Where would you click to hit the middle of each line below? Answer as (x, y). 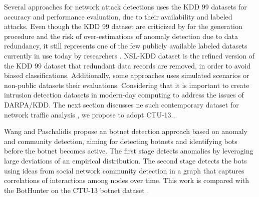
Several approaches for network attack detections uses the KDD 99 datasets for (125, 6)
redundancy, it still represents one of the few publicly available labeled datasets (126, 46)
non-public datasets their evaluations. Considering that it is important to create (127, 85)
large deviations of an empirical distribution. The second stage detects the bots (125, 160)
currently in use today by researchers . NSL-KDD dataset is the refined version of (129, 55)
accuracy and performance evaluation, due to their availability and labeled (118, 16)
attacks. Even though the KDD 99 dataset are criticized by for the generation (123, 26)
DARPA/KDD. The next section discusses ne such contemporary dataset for (121, 104)
